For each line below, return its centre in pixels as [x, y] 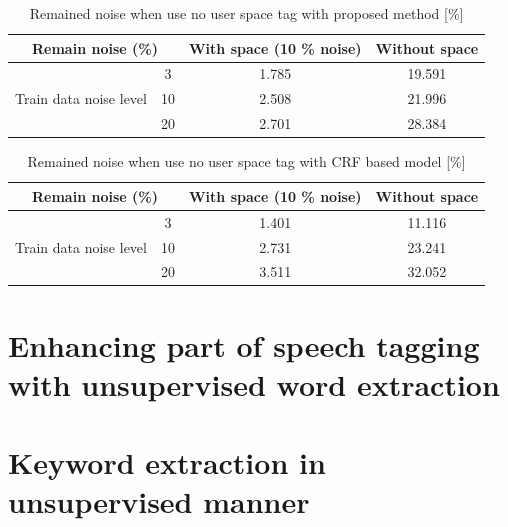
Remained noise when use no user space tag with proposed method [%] [246, 13]
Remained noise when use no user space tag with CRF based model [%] [246, 161]
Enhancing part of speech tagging [244, 344]
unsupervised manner [159, 501]
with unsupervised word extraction [254, 383]
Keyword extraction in [167, 462]
